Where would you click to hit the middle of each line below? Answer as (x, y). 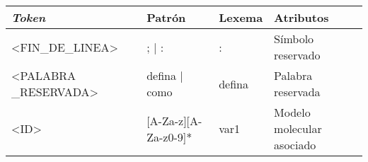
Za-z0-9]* (169, 137)
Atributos (301, 17)
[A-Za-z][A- (174, 120)
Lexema (241, 17)
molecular (298, 128)
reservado (297, 55)
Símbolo (294, 39)
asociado (295, 145)
